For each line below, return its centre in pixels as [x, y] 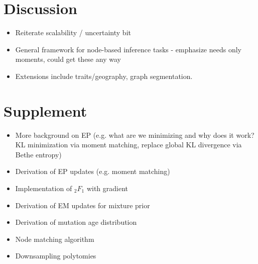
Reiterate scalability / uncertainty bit [73, 32]
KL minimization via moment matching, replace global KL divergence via [128, 145]
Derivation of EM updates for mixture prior [83, 205]
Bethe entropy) [38, 154]
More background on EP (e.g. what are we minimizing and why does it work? [135, 135]
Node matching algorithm [55, 239]
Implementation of [44, 188]
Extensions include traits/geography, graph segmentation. [104, 76]
